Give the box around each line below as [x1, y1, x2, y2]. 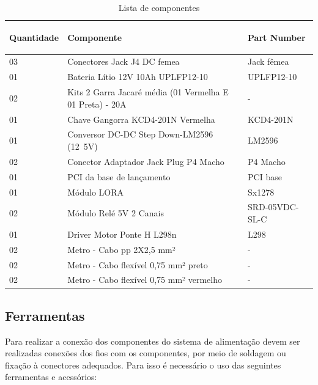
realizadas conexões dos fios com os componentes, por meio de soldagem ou [5, 346, 286, 359]
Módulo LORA [67, 185, 124, 198]
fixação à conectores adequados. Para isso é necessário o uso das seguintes [5, 358, 281, 371]
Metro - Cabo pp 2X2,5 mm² [67, 243, 176, 255]
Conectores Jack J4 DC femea [67, 55, 180, 68]
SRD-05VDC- [248, 200, 299, 213]
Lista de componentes [118, 1, 200, 13]
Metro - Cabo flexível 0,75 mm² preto [67, 258, 208, 271]
